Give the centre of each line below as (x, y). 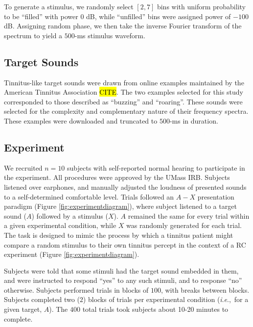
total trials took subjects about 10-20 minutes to (155, 309)
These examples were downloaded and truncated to (81, 120)
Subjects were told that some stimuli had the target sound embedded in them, (121, 270)
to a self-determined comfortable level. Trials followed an (89, 196)
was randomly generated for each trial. (184, 225)
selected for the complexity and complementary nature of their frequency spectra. (126, 111)
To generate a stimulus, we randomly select (69, 6)
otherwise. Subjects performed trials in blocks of (76, 289)
